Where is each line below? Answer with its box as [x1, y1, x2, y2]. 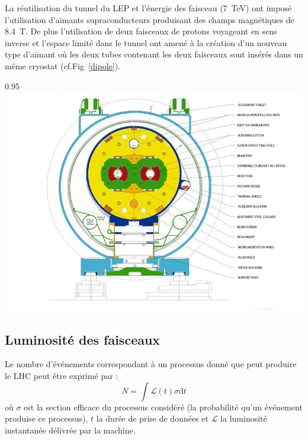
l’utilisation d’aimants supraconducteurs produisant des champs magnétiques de [5, 13, 294, 25]
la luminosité [220, 412, 267, 425]
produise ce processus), [5, 412, 88, 425]
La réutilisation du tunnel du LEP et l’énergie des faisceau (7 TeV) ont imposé [5, 2, 292, 14]
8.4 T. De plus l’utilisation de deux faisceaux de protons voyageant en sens [5, 25, 277, 37]
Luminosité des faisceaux [5, 330, 161, 348]
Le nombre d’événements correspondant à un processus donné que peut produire [5, 358, 297, 370]
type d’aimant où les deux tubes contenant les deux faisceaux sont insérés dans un [5, 48, 303, 60]
